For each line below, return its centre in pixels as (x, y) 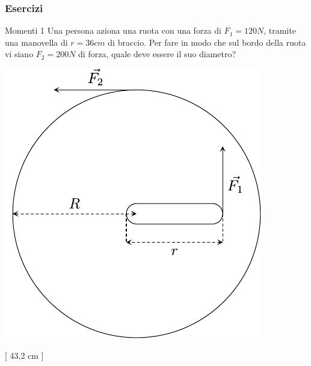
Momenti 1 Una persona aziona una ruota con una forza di (113, 30)
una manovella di (36, 42)
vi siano (19, 54)
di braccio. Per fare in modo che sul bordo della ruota (207, 42)
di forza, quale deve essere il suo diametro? (157, 54)
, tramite (280, 30)
